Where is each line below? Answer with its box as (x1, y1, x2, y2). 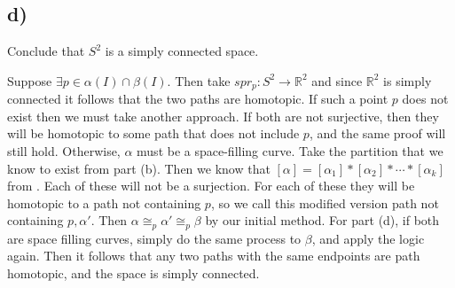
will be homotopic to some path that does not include (7, 124, 300, 143)
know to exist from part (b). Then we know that (7, 159, 271, 177)
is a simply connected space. (105, 42, 259, 60)
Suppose (7, 71, 52, 90)
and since (311, 71, 363, 90)
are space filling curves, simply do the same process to (7, 229, 302, 247)
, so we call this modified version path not (210, 193, 439, 212)
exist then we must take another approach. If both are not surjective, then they (7, 106, 439, 125)
